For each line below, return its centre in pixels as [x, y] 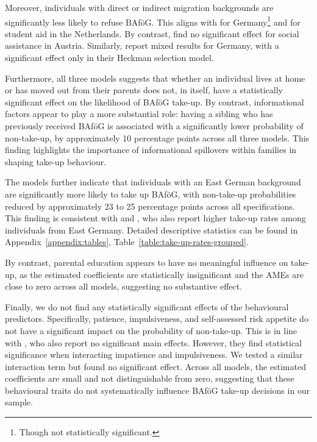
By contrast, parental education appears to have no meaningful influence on [147, 262]
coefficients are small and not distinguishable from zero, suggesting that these [150, 378]
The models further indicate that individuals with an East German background [153, 182]
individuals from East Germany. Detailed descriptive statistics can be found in [151, 230]
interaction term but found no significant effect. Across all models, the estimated [155, 366]
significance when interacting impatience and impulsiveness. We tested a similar [154, 355]
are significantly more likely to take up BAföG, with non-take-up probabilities [151, 194]
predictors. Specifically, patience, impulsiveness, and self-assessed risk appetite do [157, 319]
